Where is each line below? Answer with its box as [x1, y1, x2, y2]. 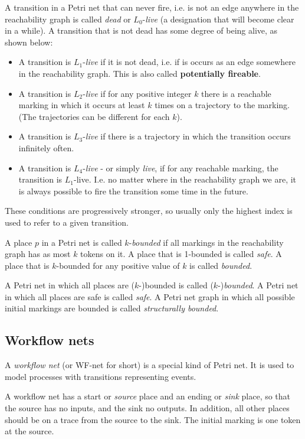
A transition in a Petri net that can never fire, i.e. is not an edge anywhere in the [5, 1, 299, 13]
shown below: [5, 35, 53, 48]
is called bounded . [189, 259, 252, 271]
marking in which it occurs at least [18, 99, 145, 111]
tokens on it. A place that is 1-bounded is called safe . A [80, 248, 282, 260]
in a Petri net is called [41, 236, 122, 248]
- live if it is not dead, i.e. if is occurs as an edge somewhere [83, 56, 296, 68]
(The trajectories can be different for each [18, 110, 170, 122]
